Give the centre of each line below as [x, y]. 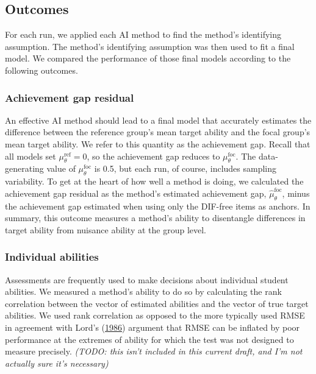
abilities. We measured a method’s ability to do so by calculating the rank [143, 291]
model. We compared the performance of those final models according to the [148, 58]
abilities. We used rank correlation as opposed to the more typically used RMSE [155, 315]
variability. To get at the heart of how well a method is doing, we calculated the [154, 181]
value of [61, 168]
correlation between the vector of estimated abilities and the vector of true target [157, 303]
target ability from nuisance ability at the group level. [106, 229]
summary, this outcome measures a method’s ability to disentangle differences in [155, 218]
